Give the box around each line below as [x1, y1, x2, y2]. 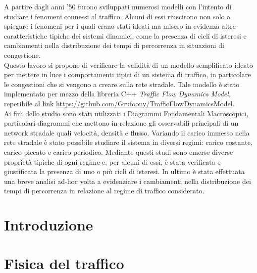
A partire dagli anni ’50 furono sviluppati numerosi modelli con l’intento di [4, 1, 232, 11]
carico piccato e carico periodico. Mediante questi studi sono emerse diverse [4, 146, 233, 157]
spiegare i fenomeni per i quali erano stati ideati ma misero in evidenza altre [4, 21, 236, 31]
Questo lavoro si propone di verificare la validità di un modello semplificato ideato [4, 59, 253, 70]
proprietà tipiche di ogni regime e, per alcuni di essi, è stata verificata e [4, 156, 221, 167]
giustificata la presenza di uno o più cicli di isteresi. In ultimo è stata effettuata [4, 166, 245, 177]
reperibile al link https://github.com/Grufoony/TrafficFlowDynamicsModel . [4, 98, 235, 108]
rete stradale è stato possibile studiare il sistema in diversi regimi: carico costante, [4, 137, 253, 147]
